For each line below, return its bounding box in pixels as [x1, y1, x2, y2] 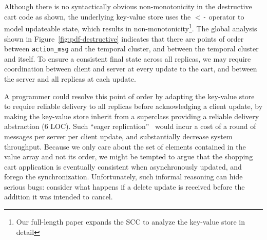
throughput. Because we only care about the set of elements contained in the [4, 141, 246, 152]
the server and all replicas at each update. [4, 73, 136, 84]
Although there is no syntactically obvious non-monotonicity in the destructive [4, 1, 252, 11]
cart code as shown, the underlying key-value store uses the [4, 11, 191, 22]
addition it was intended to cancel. [4, 191, 113, 202]
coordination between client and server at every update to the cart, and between [4, 63, 257, 74]
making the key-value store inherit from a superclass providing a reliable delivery [4, 110, 259, 121]
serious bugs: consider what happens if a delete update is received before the [4, 181, 245, 192]
